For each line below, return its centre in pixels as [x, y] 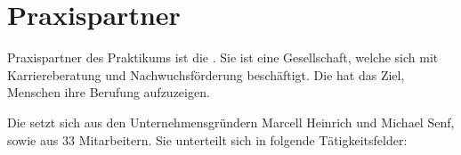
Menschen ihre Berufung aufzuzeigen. [109, 92]
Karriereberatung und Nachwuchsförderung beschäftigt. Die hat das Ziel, [206, 74]
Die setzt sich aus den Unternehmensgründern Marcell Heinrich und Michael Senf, [231, 122]
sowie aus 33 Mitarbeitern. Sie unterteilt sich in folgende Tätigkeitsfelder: [207, 139]
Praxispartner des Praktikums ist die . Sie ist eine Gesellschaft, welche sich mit [223, 57]
